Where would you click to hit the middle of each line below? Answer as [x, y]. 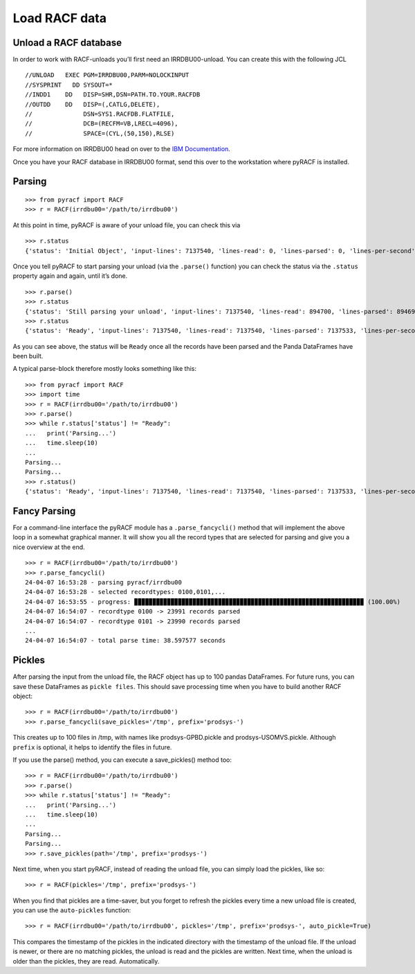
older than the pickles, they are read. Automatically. [86, 961]
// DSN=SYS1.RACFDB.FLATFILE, [100, 114]
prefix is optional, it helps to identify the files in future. [92, 747]
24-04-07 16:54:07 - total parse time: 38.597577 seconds [126, 641]
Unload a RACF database [67, 43]
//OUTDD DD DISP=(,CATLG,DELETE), [93, 104]
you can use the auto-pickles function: [72, 910]
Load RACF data [60, 18]
